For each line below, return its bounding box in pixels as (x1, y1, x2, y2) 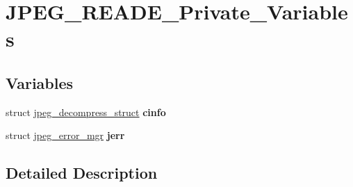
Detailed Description (6, 162, 158, 184)
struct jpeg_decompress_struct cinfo (6, 104, 166, 119)
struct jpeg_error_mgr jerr (6, 128, 125, 143)
